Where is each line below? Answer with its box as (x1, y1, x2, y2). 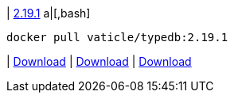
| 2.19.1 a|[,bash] (6, 6, 91, 20)
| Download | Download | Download (6, 55, 192, 68)
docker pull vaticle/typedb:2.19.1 (6, 31, 228, 44)
